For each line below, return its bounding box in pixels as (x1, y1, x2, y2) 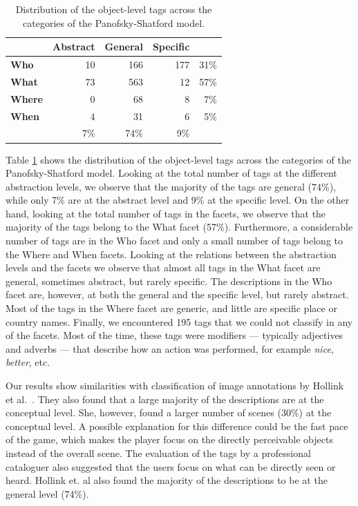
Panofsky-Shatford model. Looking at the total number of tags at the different (6, 166, 337, 180)
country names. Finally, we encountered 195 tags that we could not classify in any (6, 314, 353, 329)
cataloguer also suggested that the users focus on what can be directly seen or (6, 459, 336, 474)
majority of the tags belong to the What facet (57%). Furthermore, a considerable (6, 220, 353, 234)
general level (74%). (6, 486, 89, 500)
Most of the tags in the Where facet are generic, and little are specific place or (6, 301, 337, 315)
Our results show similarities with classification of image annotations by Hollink (6, 378, 344, 392)
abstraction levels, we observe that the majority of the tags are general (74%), (6, 179, 337, 193)
